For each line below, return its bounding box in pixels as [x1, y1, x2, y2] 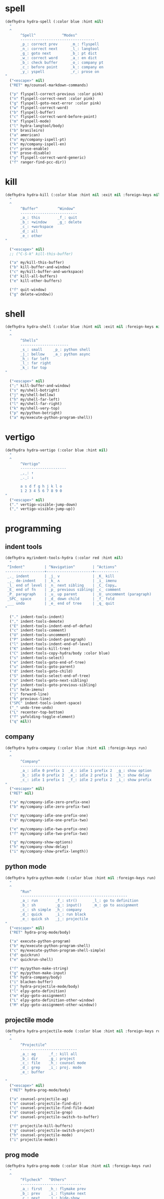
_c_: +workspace [20, 225, 54, 229]
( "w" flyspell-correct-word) [9, 105, 69, 110]
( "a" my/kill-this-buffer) [9, 260, 64, 265]
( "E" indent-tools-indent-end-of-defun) [9, 623, 93, 629]
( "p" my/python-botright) [9, 410, 62, 416]
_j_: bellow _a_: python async [20, 352, 91, 357]
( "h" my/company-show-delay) [9, 844, 69, 849]
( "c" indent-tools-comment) [9, 628, 67, 633]
